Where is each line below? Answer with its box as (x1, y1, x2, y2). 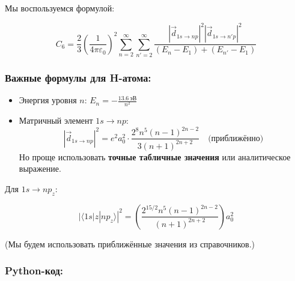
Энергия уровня (19, 94, 77, 106)
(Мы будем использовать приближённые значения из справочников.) (5, 237, 255, 250)
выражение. (19, 162, 61, 175)
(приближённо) (208, 134, 264, 143)
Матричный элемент (19, 114, 93, 127)
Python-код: (5, 263, 64, 278)
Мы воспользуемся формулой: (5, 2, 115, 14)
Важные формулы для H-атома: (5, 70, 151, 85)
